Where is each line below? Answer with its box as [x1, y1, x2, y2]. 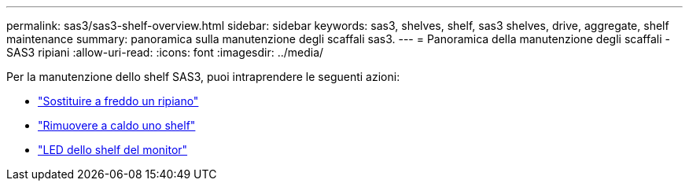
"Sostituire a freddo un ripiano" [38, 94, 199, 108]
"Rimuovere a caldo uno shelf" [38, 119, 196, 132]
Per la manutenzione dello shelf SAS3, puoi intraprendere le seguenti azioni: [6, 70, 400, 83]
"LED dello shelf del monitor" [38, 143, 188, 156]
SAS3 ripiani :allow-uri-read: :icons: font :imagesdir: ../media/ [6, 46, 324, 59]
